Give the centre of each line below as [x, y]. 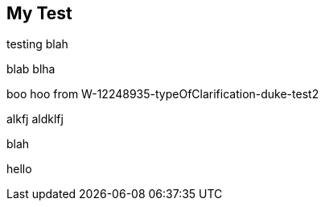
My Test [39, 13]
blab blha [31, 69]
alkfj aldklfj [35, 119]
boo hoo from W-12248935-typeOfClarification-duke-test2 [163, 94]
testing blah [37, 44]
